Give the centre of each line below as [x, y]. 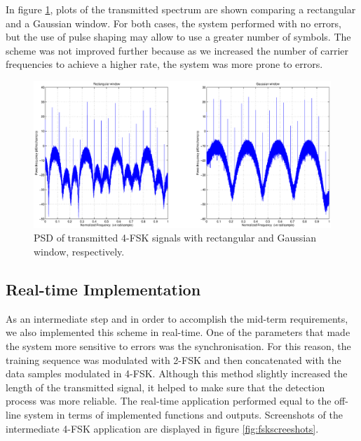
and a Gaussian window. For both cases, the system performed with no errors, [174, 23]
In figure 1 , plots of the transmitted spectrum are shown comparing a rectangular [181, 9]
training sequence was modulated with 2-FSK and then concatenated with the [173, 359]
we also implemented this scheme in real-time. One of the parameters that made [178, 332]
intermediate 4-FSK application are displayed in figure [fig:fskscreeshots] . [162, 428]
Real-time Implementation [103, 289]
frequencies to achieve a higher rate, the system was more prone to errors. [164, 64]
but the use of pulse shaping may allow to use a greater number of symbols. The [178, 37]
